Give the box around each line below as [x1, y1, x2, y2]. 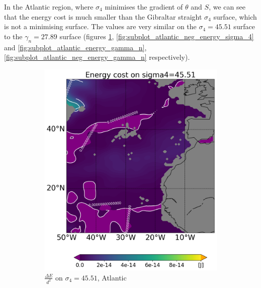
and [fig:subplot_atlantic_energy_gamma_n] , [4, 42, 147, 52]
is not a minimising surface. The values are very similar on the [4, 21, 197, 32]
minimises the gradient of [105, 2, 183, 12]
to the [4, 31, 23, 41]
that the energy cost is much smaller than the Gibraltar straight [4, 11, 202, 22]
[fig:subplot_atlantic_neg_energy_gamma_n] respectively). [4, 52, 190, 62]
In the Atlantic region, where [4, 2, 94, 12]
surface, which [213, 11, 257, 22]
